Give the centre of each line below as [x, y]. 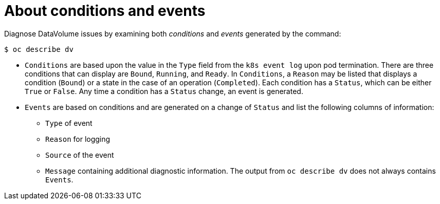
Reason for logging [78, 139]
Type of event [69, 123]
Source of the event [80, 155]
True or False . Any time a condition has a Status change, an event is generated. [164, 91]
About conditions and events [105, 11]
